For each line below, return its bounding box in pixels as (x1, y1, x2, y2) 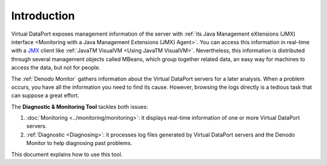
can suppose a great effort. (11, 92, 80, 99)
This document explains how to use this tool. (11, 150, 123, 158)
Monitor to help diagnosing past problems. (26, 140, 133, 147)
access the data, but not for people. (11, 64, 101, 71)
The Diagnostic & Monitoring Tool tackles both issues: (11, 103, 148, 110)
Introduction (11, 9, 75, 22)
